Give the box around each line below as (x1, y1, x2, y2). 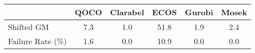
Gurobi (185, 6, 214, 18)
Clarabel (110, 6, 144, 18)
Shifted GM (8, 21, 49, 32)
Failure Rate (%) (8, 35, 67, 47)
